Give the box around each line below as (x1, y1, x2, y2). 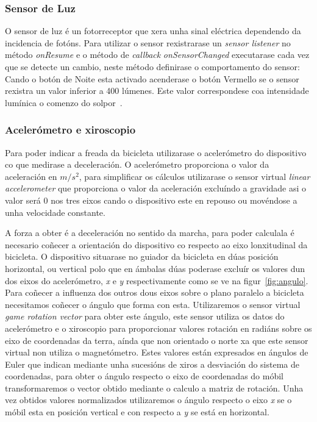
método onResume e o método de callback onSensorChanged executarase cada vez (5, 48, 310, 61)
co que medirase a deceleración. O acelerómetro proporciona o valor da (5, 158, 269, 171)
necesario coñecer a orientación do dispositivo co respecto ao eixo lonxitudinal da (5, 238, 308, 251)
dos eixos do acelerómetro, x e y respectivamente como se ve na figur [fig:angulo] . (5, 274, 308, 287)
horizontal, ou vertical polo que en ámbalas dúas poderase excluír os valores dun (5, 262, 305, 274)
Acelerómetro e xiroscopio (5, 122, 136, 137)
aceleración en (5, 170, 57, 182)
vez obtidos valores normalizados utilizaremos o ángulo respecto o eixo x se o (5, 393, 292, 406)
